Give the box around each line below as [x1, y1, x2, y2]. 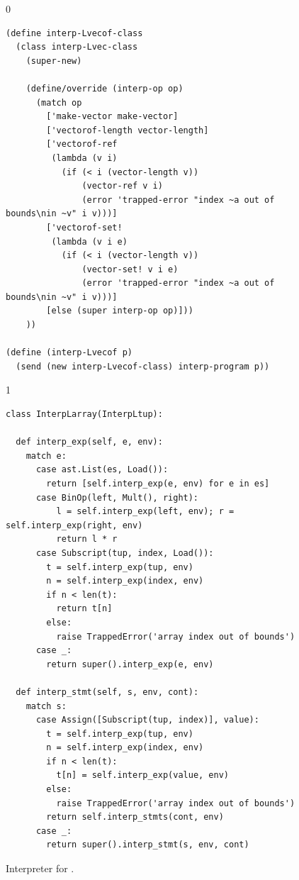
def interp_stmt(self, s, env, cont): [16, 686, 199, 697]
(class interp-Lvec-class [16, 42, 138, 52]
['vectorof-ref [46, 139, 118, 150]
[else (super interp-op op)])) [46, 306, 193, 316]
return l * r [56, 534, 118, 545]
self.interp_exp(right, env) [6, 520, 143, 530]
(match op [35, 97, 82, 108]
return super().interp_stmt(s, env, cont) [46, 840, 249, 850]
